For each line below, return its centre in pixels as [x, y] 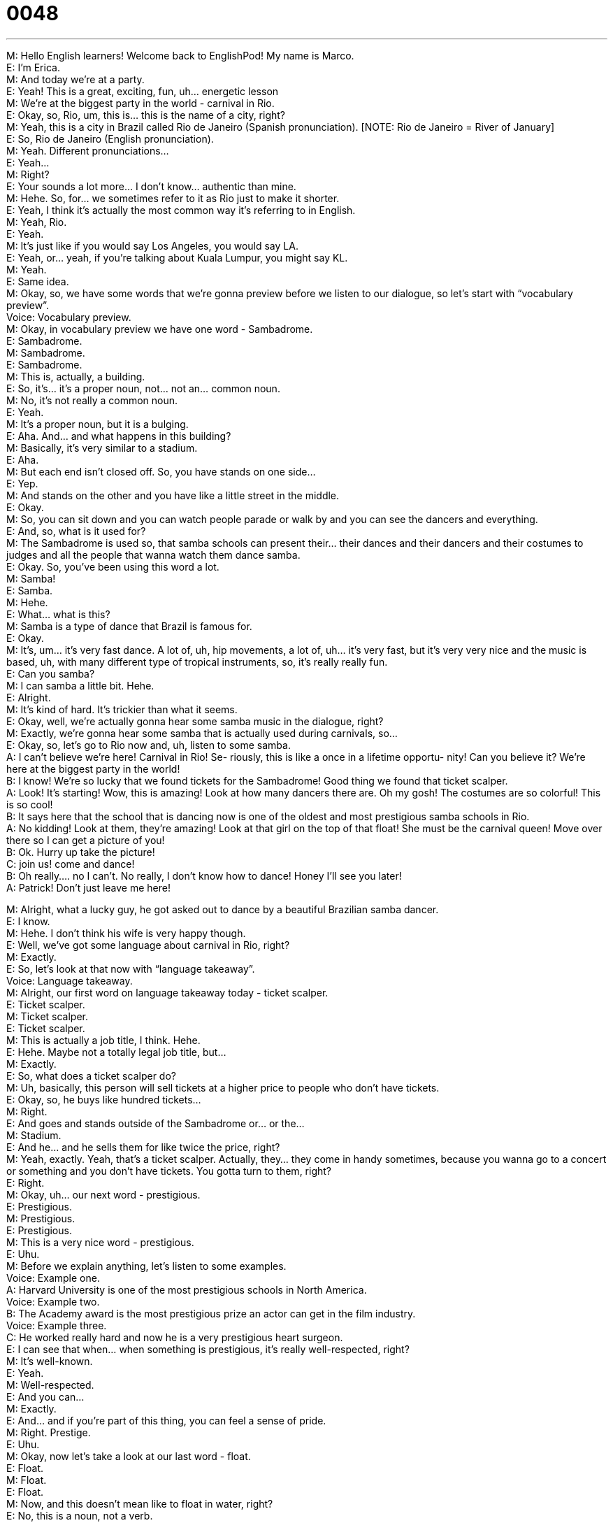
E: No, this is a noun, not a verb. [80, 1515]
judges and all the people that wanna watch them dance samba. [153, 555]
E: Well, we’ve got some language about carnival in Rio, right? [148, 945]
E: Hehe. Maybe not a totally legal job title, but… [116, 1052]
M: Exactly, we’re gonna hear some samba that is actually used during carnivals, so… [202, 733]
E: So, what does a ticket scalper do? [91, 1075]
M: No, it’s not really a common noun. [92, 400]
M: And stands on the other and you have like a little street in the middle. [173, 495]
